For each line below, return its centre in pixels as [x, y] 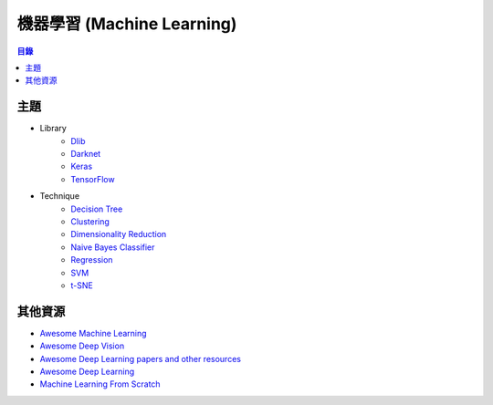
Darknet [86, 154]
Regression [92, 260]
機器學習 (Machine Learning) [127, 24]
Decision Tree [97, 209]
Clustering [90, 221]
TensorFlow [93, 179]
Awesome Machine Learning [93, 333]
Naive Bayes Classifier [113, 247]
